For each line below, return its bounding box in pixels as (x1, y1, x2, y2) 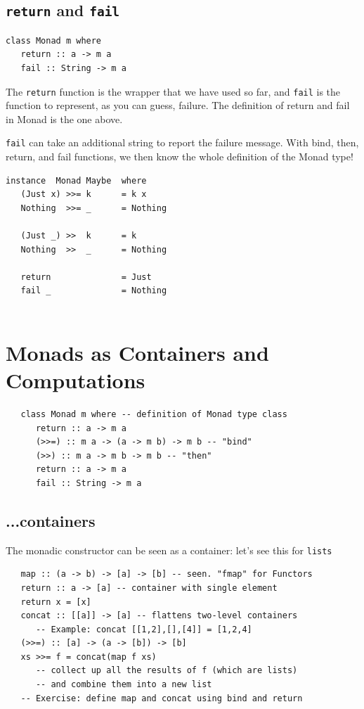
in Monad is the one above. (6, 111, 123, 126)
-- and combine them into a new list (35, 679, 212, 690)
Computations (6, 365, 145, 394)
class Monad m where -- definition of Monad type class (20, 409, 287, 419)
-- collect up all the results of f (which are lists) (35, 665, 298, 676)
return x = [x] (20, 596, 91, 607)
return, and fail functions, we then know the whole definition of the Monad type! (6, 149, 353, 164)
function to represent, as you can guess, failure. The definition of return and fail (6, 98, 350, 113)
